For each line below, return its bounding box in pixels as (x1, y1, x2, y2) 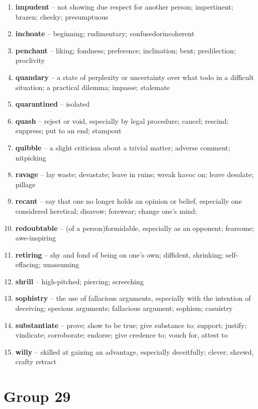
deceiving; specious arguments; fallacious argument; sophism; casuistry (15, 303, 233, 313)
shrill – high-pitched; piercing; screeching (15, 276, 144, 286)
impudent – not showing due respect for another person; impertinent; (15, 2, 233, 12)
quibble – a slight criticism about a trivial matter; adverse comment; (15, 142, 230, 152)
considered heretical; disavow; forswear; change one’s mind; (15, 205, 197, 216)
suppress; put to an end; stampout (15, 125, 122, 136)
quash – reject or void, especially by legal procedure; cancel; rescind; (15, 115, 229, 126)
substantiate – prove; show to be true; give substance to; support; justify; (15, 319, 247, 330)
